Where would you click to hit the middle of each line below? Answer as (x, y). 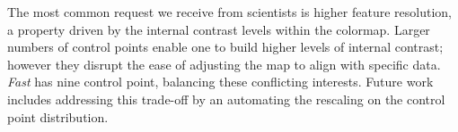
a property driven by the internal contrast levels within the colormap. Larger (219, 29)
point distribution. (58, 116)
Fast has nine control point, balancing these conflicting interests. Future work (220, 82)
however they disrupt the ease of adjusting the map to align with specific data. (224, 64)
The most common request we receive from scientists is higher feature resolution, (229, 12)
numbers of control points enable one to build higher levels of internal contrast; (225, 47)
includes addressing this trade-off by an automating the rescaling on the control (226, 99)
